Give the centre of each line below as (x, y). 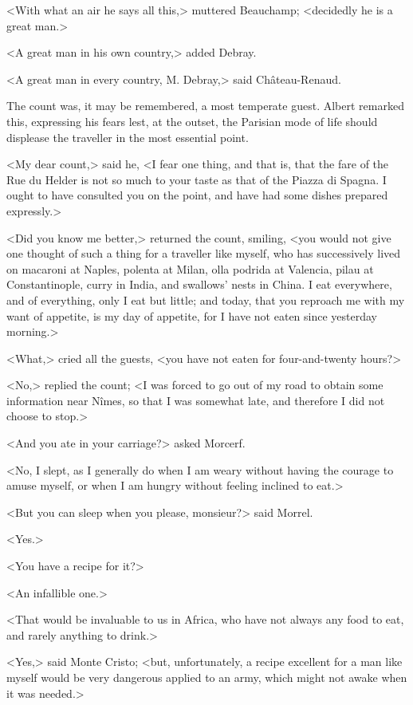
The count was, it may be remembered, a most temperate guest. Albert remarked (205, 106)
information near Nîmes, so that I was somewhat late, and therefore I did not (196, 400)
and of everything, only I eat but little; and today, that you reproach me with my (206, 299)
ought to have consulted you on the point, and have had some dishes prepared (197, 195)
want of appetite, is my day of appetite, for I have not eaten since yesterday (192, 315)
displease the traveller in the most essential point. (128, 137)
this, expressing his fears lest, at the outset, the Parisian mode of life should (192, 121)
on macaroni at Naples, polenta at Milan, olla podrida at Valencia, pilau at (190, 268)
